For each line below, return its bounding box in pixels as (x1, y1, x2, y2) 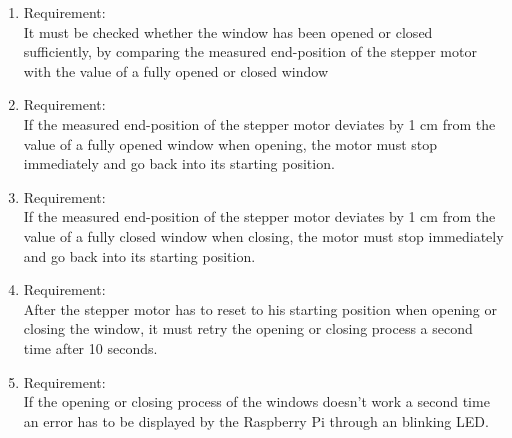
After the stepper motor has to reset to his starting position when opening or (23, 298, 497, 319)
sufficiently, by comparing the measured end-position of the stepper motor (23, 41, 477, 62)
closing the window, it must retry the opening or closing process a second (23, 318, 473, 339)
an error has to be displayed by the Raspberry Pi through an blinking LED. (23, 410, 489, 431)
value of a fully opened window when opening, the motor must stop (23, 133, 438, 154)
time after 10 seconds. (23, 337, 158, 358)
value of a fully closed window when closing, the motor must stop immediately (23, 225, 504, 246)
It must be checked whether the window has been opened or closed (23, 21, 433, 42)
